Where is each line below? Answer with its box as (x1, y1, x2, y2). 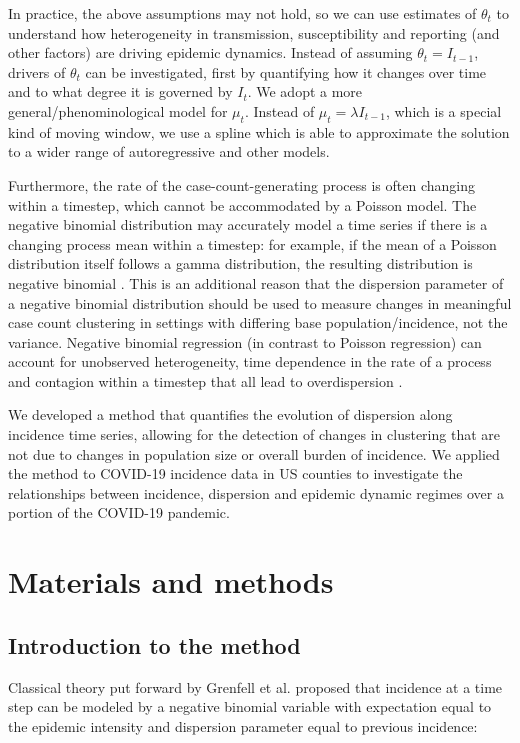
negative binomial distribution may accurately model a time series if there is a (8, 214, 488, 235)
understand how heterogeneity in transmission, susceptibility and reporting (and (8, 22, 500, 43)
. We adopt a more (247, 81, 363, 102)
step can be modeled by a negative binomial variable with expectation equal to (8, 696, 492, 717)
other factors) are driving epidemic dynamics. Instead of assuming (8, 42, 413, 63)
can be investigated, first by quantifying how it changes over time (85, 61, 487, 82)
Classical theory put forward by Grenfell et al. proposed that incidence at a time (8, 676, 503, 697)
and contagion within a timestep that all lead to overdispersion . (8, 370, 403, 391)
